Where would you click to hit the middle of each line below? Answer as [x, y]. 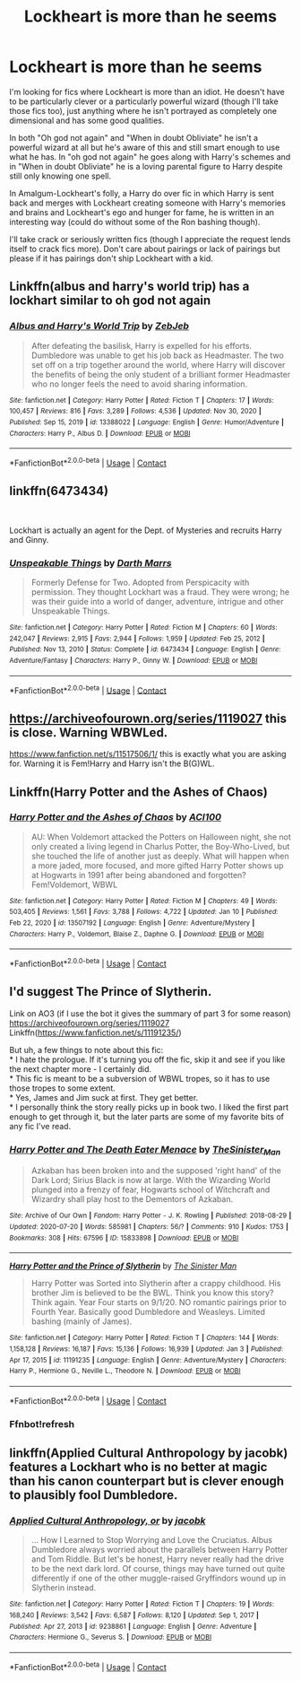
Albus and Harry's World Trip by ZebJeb [99, 327]
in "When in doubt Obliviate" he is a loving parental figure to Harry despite [146, 166]
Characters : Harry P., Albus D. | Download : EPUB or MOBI [100, 433]
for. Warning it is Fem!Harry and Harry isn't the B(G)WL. [112, 763]
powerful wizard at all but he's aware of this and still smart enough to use [145, 147]
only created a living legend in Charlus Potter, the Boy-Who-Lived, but [160, 846]
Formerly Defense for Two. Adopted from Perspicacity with [140, 583]
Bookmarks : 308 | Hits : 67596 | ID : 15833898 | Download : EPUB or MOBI [124, 1238]
